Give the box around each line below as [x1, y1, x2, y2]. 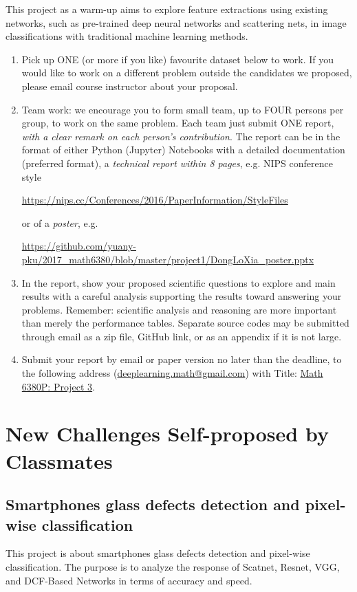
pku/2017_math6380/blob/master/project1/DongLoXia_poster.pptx [21, 252, 314, 266]
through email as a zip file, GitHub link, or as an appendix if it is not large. [21, 329, 342, 343]
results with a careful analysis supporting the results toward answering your [21, 289, 342, 303]
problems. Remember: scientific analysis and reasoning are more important [21, 302, 337, 316]
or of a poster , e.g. [21, 215, 98, 230]
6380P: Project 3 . [21, 379, 96, 393]
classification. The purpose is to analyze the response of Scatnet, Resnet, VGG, [6, 560, 340, 573]
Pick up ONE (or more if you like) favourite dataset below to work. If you [21, 52, 334, 66]
